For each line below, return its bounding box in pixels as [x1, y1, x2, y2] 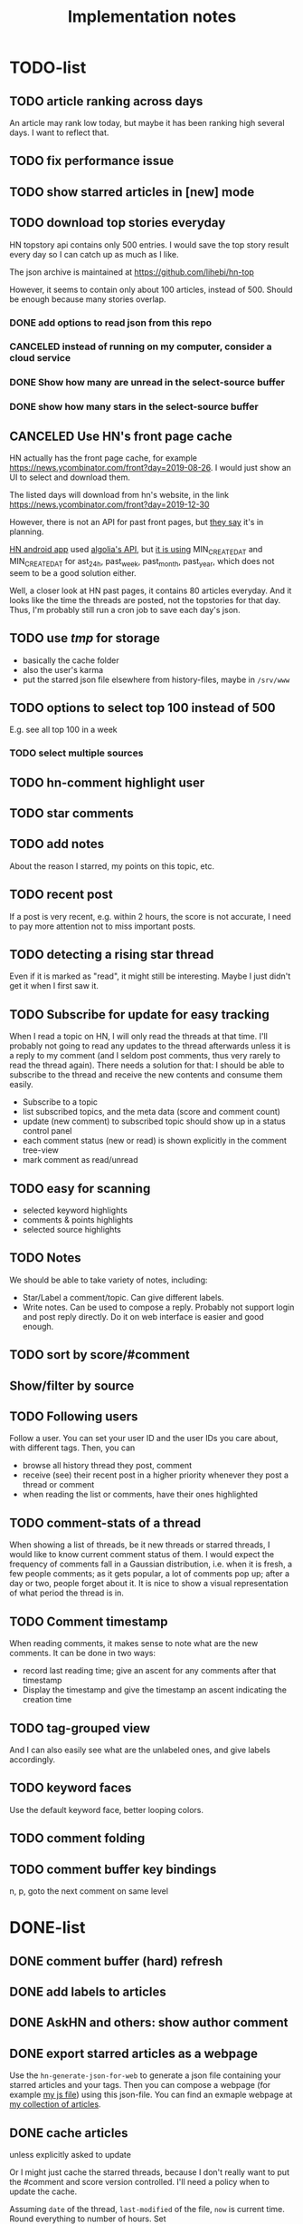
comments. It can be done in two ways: [9, 1648, 156, 1659]
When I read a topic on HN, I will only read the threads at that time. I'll [9, 1031, 269, 1042]
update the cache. [9, 2186, 78, 2197]
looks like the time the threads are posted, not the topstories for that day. [9, 594, 281, 605]
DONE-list [9, 1917, 86, 1938]
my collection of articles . [9, 2099, 101, 2110]
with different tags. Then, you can [9, 1442, 136, 1453]
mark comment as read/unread [22, 1155, 138, 1166]
